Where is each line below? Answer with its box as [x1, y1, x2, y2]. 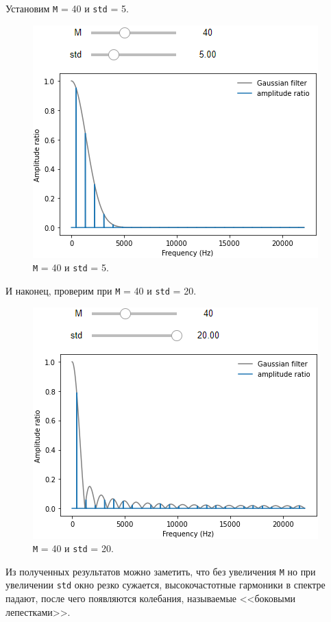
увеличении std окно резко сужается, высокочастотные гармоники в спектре [5, 577, 326, 592]
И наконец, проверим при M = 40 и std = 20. [5, 283, 197, 297]
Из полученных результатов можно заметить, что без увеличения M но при [5, 564, 316, 578]
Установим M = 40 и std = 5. [5, 1, 129, 15]
